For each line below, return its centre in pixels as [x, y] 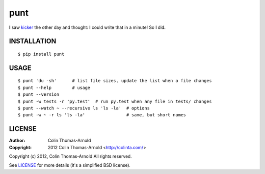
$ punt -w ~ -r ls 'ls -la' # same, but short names [102, 115]
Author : [17, 141]
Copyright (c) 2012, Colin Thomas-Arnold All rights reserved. [70, 156]
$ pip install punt [41, 54]
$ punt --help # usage [54, 87]
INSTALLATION [33, 41]
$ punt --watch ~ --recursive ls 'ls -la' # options [84, 108]
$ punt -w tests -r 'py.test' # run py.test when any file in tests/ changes [115, 101]
